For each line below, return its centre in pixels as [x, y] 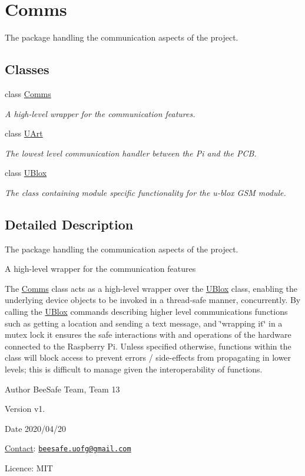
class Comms [28, 93]
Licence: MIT [29, 468]
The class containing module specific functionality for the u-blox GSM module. [145, 192]
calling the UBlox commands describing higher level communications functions [146, 312]
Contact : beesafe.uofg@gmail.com [68, 448]
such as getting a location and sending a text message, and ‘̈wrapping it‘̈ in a [144, 323]
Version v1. [25, 409]
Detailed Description [69, 224]
